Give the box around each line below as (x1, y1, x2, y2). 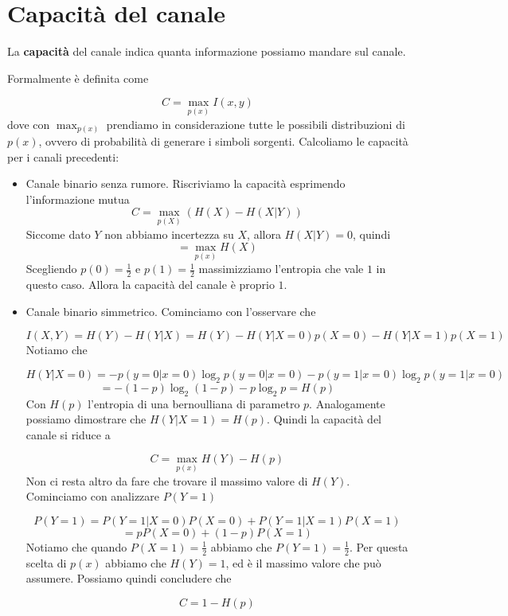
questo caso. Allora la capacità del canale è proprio (25, 276, 275, 293)
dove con (7, 115, 50, 132)
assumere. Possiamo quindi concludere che (25, 570, 232, 587)
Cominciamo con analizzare (25, 488, 160, 505)
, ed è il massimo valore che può (225, 554, 381, 571)
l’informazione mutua (25, 190, 130, 207)
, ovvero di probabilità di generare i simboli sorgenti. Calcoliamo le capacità (38, 133, 408, 150)
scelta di (25, 554, 67, 571)
